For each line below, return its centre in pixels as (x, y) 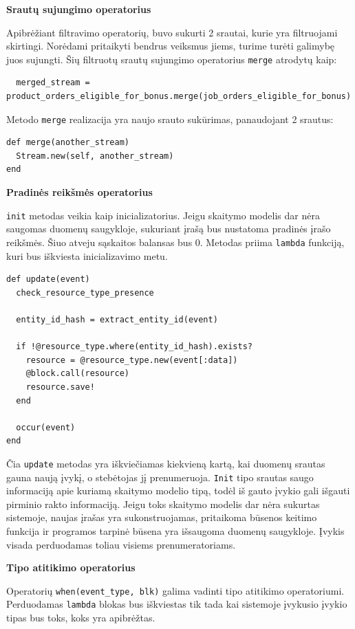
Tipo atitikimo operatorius (71, 567)
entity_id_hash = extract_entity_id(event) (117, 319)
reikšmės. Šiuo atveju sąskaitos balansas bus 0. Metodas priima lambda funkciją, (175, 242)
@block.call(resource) (77, 374)
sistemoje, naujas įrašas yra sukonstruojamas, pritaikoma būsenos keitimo (162, 517)
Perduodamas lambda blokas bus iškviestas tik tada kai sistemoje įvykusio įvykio (177, 604)
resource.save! (60, 387)
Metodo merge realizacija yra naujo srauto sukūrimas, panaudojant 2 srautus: (170, 119)
